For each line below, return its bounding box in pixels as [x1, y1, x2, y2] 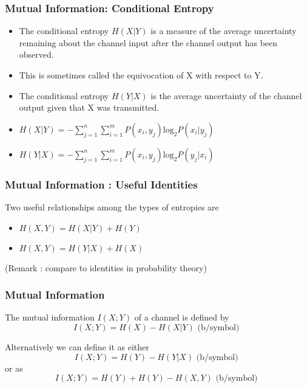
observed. [19, 48, 54, 61]
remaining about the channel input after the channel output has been [19, 36, 278, 49]
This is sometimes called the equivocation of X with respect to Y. [19, 69, 263, 81]
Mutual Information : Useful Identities [5, 176, 198, 192]
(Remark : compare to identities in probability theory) [5, 261, 207, 274]
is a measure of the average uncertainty [150, 24, 297, 37]
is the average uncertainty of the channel [150, 89, 302, 102]
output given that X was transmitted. [19, 101, 160, 114]
